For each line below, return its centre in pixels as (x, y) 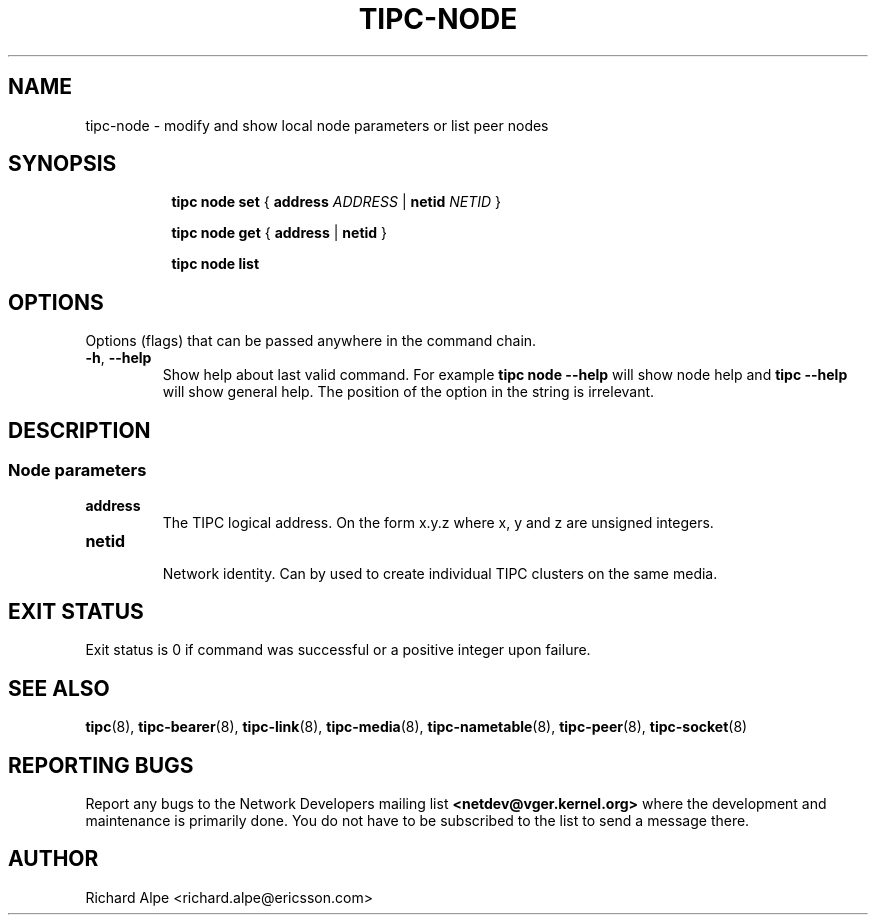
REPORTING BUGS (101, 765)
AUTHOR (53, 859)
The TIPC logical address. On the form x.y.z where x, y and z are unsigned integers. (438, 522)
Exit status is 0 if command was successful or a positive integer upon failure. (338, 650)
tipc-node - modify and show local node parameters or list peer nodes (317, 125)
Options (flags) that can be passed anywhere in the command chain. (311, 341)
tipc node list (215, 264)
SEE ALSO (59, 688)
